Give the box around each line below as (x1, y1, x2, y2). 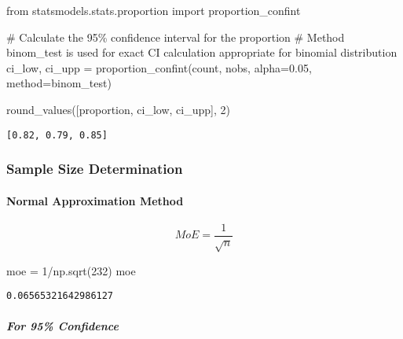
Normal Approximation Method (6, 192, 184, 208)
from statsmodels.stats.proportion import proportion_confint (6, 2, 301, 18)
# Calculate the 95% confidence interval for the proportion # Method (6, 28, 345, 45)
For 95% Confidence (6, 317, 119, 333)
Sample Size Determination (6, 159, 183, 179)
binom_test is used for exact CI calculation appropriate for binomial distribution (6, 44, 398, 61)
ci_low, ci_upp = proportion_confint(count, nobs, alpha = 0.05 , (6, 59, 312, 76)
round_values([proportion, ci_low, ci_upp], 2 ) (6, 101, 230, 117)
